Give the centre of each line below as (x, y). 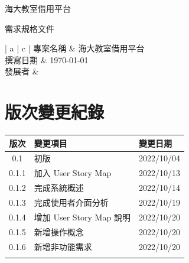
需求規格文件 (30, 28)
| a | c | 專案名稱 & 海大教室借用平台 (75, 48)
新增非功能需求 (63, 246)
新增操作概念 (59, 231)
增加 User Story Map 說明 (82, 217)
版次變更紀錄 (55, 112)
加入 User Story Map (73, 173)
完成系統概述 (59, 188)
